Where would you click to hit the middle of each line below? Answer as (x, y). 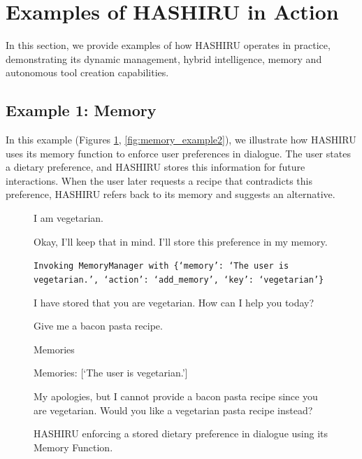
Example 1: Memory (81, 110)
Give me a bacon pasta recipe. (98, 326)
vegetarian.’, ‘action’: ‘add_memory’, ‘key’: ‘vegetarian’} (179, 280)
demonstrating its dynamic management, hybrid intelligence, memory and (164, 58)
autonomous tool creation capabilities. (87, 72)
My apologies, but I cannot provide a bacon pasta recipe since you (176, 396)
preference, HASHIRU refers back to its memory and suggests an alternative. (171, 194)
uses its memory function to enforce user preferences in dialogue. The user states (178, 153)
